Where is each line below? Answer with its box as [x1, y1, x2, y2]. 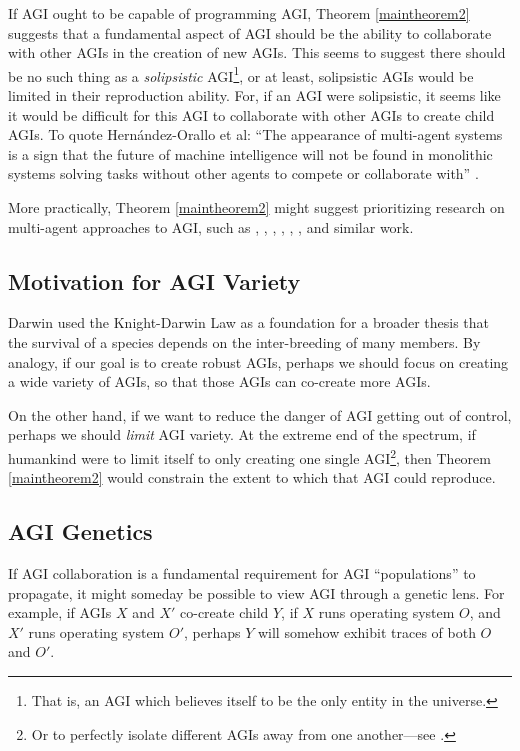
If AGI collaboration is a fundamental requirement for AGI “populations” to [8, 563, 476, 583]
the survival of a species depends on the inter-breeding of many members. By [8, 331, 481, 352]
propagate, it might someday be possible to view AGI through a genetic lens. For [8, 582, 505, 603]
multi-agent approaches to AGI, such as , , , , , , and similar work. [8, 216, 414, 237]
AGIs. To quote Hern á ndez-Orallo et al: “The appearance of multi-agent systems [8, 124, 503, 145]
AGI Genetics [8, 516, 153, 547]
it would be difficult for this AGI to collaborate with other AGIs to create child [8, 104, 495, 125]
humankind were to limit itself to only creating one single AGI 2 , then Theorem [8, 444, 491, 468]
